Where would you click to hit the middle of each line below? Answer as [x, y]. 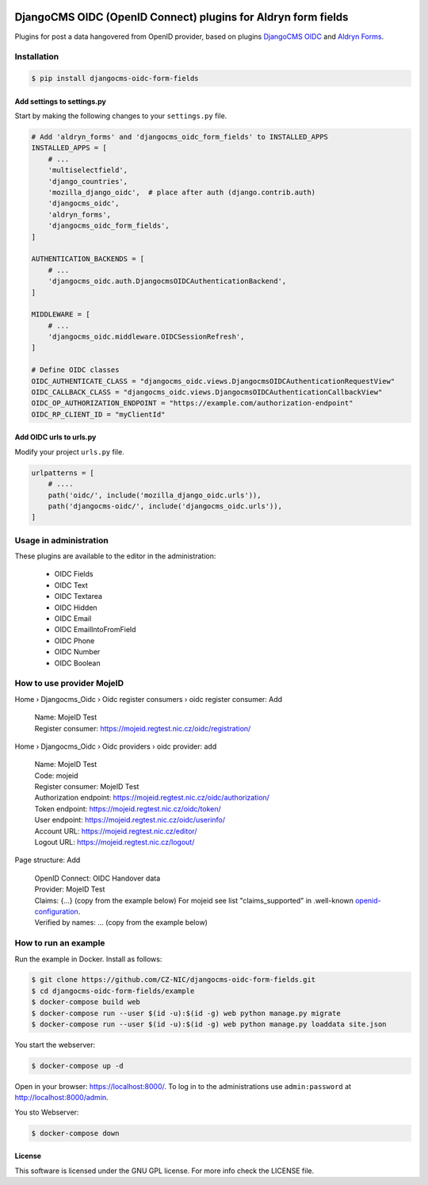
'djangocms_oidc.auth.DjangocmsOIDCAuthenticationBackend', [167, 281]
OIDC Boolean [77, 663]
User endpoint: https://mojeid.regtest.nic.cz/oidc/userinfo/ [130, 820]
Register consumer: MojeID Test [87, 787]
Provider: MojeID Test [70, 889]
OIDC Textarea [78, 596]
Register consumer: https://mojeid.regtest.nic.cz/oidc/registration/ [143, 728]
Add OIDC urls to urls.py [55, 437]
